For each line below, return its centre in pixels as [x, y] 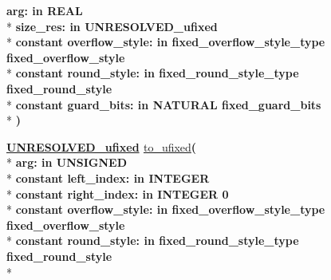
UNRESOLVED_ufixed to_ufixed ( [102, 146]
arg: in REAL [45, 10]
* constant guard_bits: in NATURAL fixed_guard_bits [164, 104]
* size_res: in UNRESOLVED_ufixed [112, 26]
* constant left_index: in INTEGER [108, 177]
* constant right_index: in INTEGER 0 [118, 193]
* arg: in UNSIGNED [67, 162]
